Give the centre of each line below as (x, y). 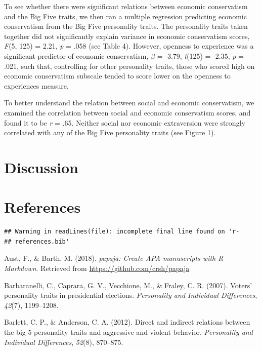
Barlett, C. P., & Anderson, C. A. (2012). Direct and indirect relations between (127, 322)
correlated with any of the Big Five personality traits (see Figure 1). (110, 132)
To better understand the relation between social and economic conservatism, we (129, 103)
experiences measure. (36, 85)
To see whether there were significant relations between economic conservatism (126, 6)
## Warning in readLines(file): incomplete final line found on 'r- (122, 232)
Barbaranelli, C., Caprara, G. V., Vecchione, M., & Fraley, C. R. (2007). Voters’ (128, 285)
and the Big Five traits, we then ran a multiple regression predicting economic (125, 16)
